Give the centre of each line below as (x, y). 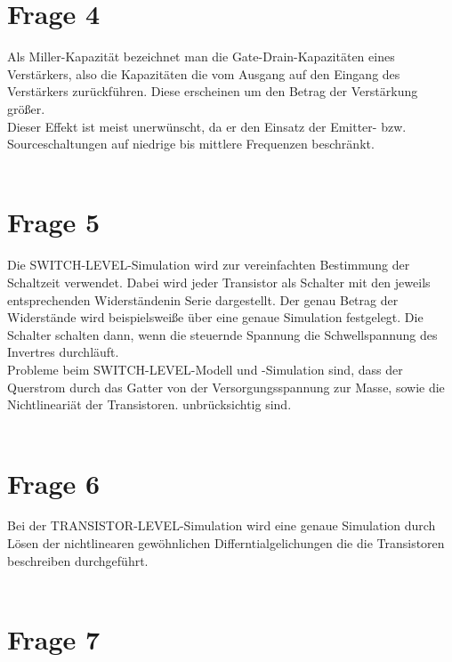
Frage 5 (54, 222)
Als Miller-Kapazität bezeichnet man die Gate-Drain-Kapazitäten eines (201, 57)
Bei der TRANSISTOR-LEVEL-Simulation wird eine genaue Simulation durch (222, 525)
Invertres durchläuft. (63, 352)
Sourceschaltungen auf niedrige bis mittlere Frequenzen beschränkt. (191, 144)
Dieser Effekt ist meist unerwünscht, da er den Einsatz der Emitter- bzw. (207, 126)
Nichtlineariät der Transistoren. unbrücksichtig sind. (149, 404)
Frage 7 (54, 639)
